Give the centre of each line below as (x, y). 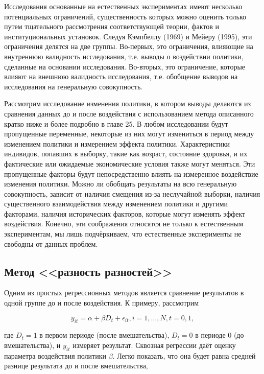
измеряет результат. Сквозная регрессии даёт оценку (154, 345)
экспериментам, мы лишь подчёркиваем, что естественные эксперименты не (123, 234)
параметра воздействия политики (55, 355)
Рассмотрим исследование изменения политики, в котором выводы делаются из (128, 103)
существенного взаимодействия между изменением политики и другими (116, 204)
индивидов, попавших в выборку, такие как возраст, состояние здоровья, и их (126, 154)
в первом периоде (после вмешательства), (104, 335)
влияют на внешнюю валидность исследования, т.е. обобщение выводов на (121, 76)
